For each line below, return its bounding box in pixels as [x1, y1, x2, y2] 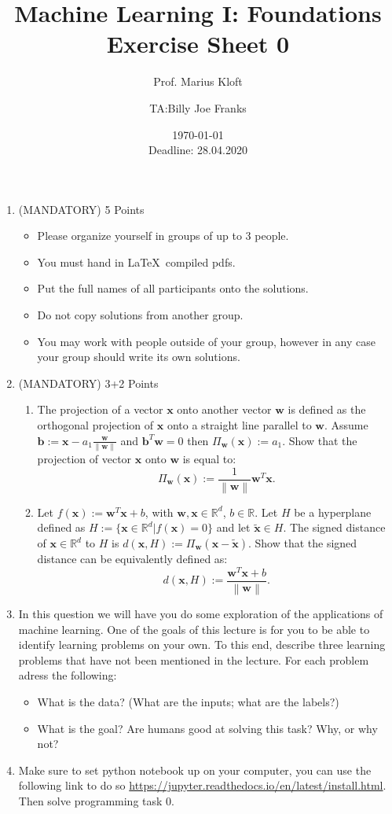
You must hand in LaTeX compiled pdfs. [37, 253, 236, 270]
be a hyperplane [294, 503, 372, 520]
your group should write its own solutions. [37, 348, 240, 365]
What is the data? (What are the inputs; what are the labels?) [37, 693, 339, 709]
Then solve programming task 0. [18, 792, 174, 808]
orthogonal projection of [37, 417, 154, 433]
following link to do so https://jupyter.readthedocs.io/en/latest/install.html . [18, 777, 387, 794]
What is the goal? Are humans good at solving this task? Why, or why [37, 720, 378, 736]
